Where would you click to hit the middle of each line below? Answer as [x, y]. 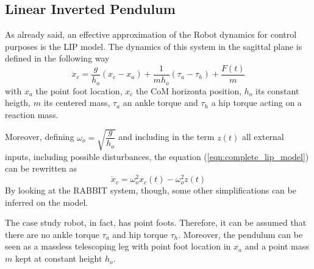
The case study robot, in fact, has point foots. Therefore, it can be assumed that [156, 222]
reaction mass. [32, 114]
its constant [277, 90]
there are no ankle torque [52, 234]
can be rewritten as [41, 168]
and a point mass [277, 246]
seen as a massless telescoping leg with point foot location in [118, 246]
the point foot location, [79, 90]
